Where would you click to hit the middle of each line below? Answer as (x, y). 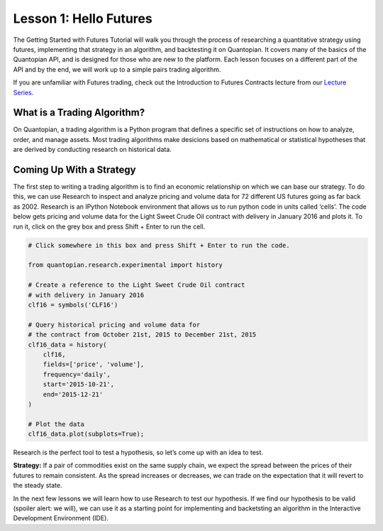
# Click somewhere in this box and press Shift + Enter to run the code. (159, 245)
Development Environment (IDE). (61, 518)
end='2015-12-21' (73, 394)
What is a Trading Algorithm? (79, 113)
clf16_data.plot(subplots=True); (86, 434)
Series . (23, 92)
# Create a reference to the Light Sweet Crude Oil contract (137, 285)
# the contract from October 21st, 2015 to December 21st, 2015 (142, 335)
